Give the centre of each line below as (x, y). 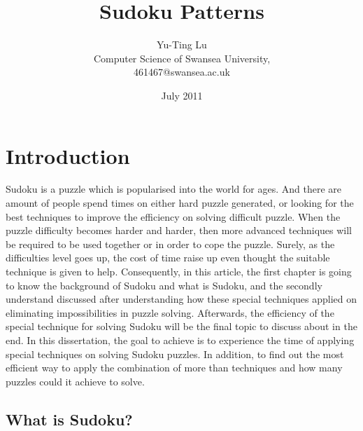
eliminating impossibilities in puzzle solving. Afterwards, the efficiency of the (170, 312)
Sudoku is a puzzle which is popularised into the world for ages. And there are (174, 189)
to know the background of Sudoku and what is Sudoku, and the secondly (164, 285)
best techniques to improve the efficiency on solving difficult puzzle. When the (173, 216)
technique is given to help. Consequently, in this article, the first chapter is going (179, 271)
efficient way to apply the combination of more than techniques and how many (174, 368)
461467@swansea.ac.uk (182, 72)
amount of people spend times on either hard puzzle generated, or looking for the (180, 203)
